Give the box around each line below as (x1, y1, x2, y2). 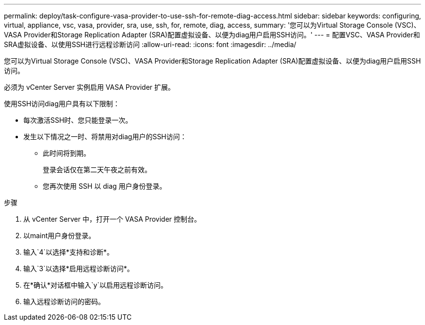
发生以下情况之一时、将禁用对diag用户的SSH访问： (23, 132, 187, 141)
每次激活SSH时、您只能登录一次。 (23, 116, 132, 124)
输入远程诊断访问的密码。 (23, 297, 105, 306)
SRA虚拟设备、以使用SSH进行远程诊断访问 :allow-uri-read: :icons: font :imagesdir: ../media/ (4, 40, 296, 49)
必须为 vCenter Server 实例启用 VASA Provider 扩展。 (4, 83, 175, 91)
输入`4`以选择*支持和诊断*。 (23, 248, 114, 256)
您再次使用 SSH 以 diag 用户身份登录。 (43, 182, 166, 190)
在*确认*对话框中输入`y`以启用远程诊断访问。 (23, 281, 167, 289)
